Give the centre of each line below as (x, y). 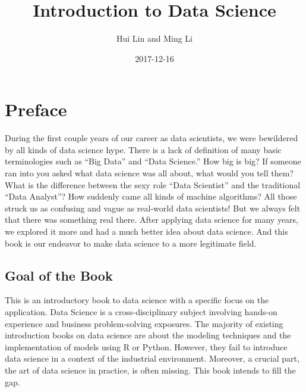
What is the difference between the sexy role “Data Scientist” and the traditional (153, 184)
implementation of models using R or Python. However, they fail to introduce (146, 346)
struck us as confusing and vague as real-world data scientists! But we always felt (153, 208)
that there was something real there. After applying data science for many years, (152, 220)
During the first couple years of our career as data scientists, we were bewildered (152, 138)
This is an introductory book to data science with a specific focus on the (137, 300)
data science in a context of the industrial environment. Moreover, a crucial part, (152, 358)
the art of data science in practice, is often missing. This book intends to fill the (150, 370)
